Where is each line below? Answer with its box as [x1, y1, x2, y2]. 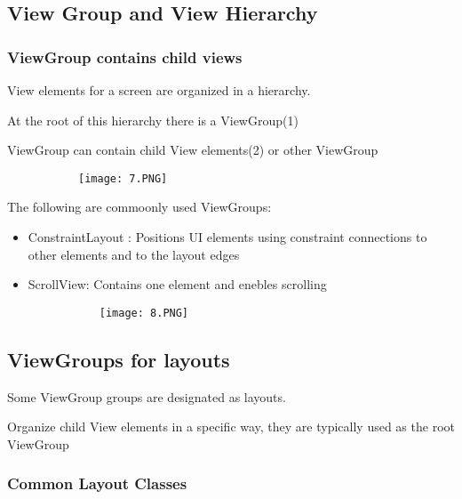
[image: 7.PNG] [78, 172, 168, 185]
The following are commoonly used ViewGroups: [7, 197, 272, 216]
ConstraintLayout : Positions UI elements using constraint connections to [28, 228, 427, 246]
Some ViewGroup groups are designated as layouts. [7, 387, 286, 406]
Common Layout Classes [7, 472, 187, 495]
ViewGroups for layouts [7, 345, 230, 373]
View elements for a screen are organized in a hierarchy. [7, 81, 311, 99]
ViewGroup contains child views [7, 45, 243, 68]
